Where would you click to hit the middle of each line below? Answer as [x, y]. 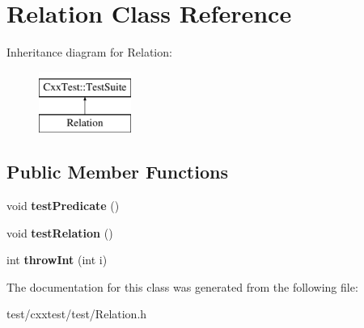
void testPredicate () [63, 206]
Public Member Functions [117, 172]
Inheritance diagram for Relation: [89, 52]
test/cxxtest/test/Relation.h [77, 314]
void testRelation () [60, 232]
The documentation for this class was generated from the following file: [182, 286]
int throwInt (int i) [57, 260]
